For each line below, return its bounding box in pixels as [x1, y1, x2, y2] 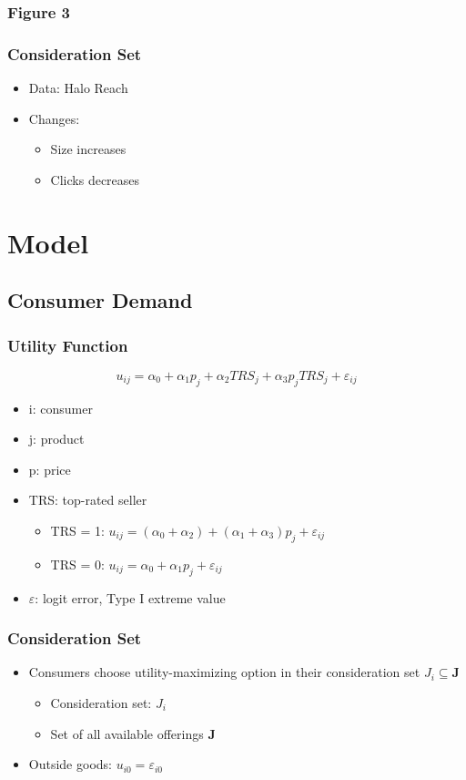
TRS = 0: [50, 554, 105, 573]
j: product [28, 429, 85, 448]
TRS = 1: [50, 520, 105, 539]
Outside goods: [28, 754, 112, 774]
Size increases [50, 139, 127, 159]
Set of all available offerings [50, 724, 204, 743]
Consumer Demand [7, 286, 193, 314]
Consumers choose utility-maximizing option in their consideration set [28, 662, 420, 682]
